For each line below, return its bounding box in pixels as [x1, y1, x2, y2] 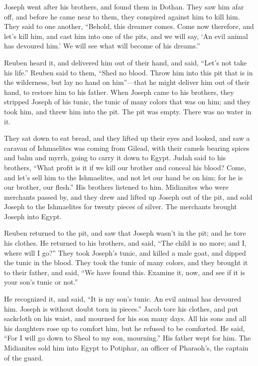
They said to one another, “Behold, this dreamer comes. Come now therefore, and [4, 21, 254, 31]
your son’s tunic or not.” [4, 277, 78, 287]
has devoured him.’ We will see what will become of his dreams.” [4, 40, 200, 51]
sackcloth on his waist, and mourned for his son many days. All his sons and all [4, 313, 247, 324]
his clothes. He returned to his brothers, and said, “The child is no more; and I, [4, 238, 247, 248]
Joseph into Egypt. [4, 211, 62, 221]
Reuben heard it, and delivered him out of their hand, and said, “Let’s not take [4, 57, 247, 67]
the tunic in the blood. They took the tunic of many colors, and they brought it [4, 257, 248, 268]
